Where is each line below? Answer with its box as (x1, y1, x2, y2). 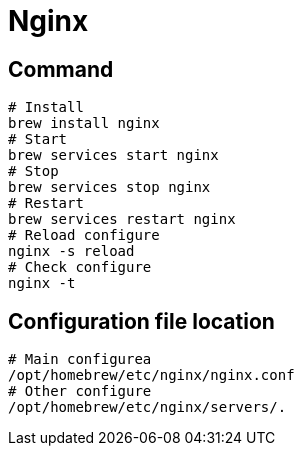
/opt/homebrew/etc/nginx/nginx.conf (8, 367, 295, 384)
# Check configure (8, 259, 152, 276)
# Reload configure (8, 227, 160, 244)
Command (8, 56, 114, 82)
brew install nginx (8, 115, 160, 132)
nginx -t (8, 275, 76, 292)
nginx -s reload (8, 243, 135, 260)
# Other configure (8, 383, 152, 400)
